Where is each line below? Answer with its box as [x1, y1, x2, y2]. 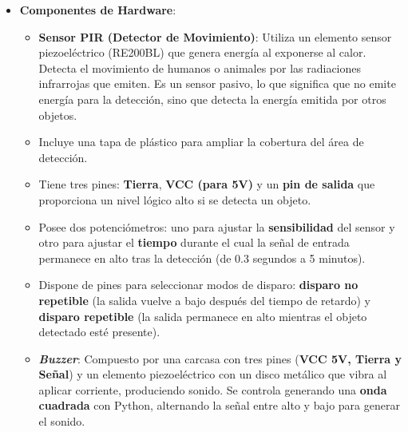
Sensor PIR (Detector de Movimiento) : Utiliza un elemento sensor [38, 28, 392, 45]
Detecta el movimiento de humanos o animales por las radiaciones [38, 59, 362, 76]
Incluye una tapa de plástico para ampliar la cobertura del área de [38, 133, 364, 150]
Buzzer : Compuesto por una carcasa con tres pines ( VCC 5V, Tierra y [38, 350, 402, 367]
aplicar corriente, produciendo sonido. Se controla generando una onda [38, 381, 387, 398]
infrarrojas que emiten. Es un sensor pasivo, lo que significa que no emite [38, 75, 396, 92]
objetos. [38, 106, 77, 123]
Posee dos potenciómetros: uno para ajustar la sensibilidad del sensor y [38, 218, 395, 235]
